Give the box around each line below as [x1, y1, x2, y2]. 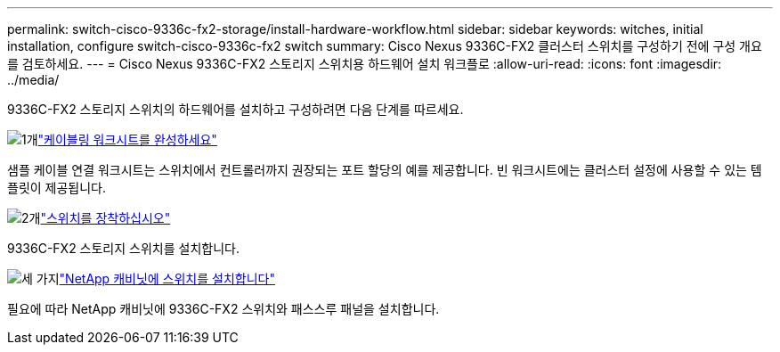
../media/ [7, 72, 60, 87]
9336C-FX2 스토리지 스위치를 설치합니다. [7, 241, 240, 256]
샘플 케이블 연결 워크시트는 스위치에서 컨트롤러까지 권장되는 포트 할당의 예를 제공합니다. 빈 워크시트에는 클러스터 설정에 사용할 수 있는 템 [7, 162, 762, 177]
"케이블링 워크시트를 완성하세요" [37, 132, 217, 147]
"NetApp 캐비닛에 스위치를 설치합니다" [59, 271, 275, 286]
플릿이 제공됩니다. [7, 180, 107, 195]
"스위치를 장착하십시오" [40, 210, 171, 225]
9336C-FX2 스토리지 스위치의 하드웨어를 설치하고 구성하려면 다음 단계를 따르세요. [7, 102, 464, 117]
